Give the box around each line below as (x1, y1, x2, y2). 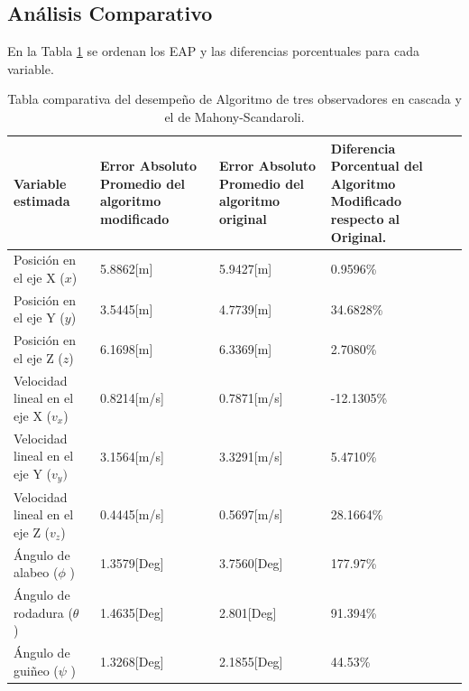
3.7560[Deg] (218, 554, 283, 573)
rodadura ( (14, 602, 73, 621)
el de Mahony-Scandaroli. (164, 107, 305, 126)
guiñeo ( (14, 660, 59, 679)
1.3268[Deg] (99, 651, 164, 670)
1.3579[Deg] (99, 554, 164, 573)
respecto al (330, 209, 400, 228)
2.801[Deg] (218, 602, 277, 621)
